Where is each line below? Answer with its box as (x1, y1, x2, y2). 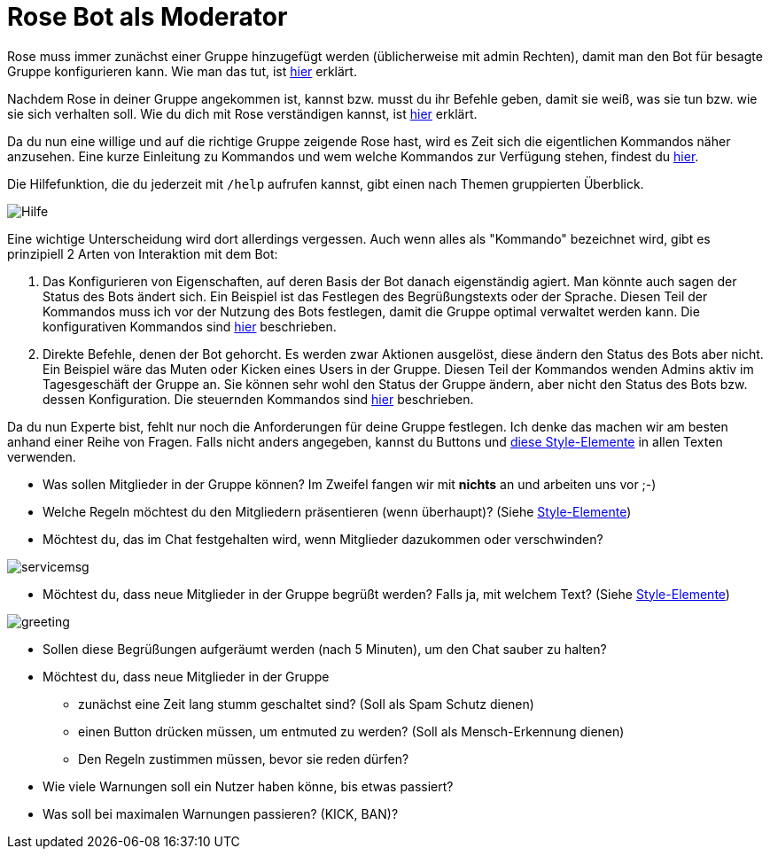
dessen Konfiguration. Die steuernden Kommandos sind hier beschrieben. (43, 391, 474, 407)
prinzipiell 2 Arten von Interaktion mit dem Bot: (7, 245, 278, 261)
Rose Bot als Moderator (7, 2, 288, 32)
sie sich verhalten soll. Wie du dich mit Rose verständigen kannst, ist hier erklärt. (7, 105, 478, 121)
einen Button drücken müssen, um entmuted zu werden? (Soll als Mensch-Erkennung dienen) (78, 723, 625, 739)
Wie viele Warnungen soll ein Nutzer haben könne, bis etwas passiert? (43, 778, 454, 794)
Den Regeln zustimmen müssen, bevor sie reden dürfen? (78, 751, 409, 767)
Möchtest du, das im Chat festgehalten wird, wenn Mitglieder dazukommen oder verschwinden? (43, 531, 603, 547)
